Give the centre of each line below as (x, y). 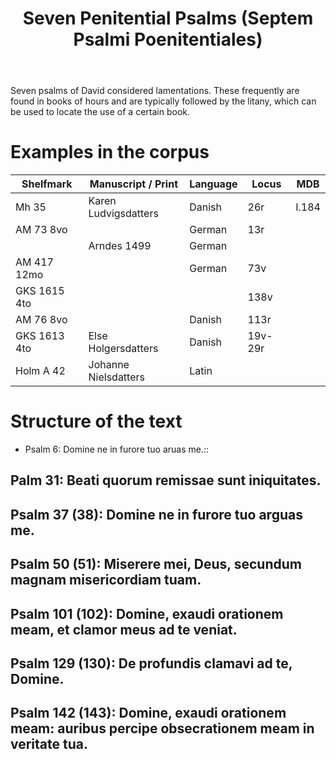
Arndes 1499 (120, 246)
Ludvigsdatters (123, 214)
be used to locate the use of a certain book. (100, 112)
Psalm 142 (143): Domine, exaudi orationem (148, 713)
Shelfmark (47, 184)
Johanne (109, 365)
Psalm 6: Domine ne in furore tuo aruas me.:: (117, 449)
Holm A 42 (40, 371)
